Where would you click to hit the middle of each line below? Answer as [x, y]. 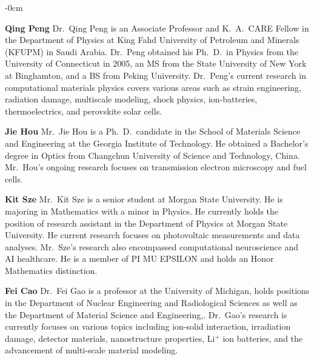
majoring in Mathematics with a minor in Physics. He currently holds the [142, 211]
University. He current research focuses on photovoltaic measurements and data [152, 235]
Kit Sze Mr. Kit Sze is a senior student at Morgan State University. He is [144, 199]
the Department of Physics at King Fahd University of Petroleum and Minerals [152, 40]
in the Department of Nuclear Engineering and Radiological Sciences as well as [151, 303]
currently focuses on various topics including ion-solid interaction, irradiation [148, 326]
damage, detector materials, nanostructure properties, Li [110, 338]
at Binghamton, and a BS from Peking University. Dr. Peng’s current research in [155, 75]
